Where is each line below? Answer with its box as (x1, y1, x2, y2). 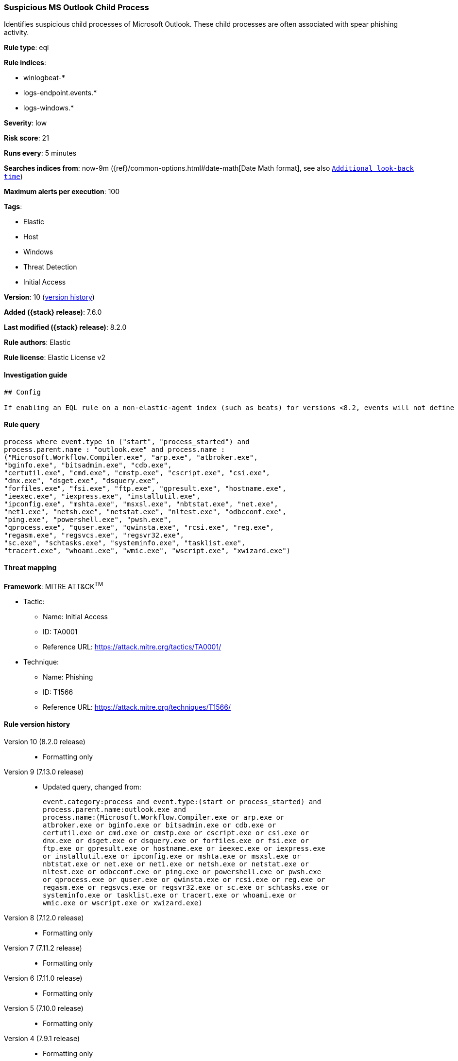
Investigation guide (4, 370, 68, 379)
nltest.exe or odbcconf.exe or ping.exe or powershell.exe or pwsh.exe (43, 867, 322, 876)
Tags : (4, 202, 22, 211)
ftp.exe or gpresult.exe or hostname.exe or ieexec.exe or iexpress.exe (43, 844, 325, 852)
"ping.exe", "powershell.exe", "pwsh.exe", (4, 515, 172, 523)
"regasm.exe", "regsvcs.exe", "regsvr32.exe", (4, 531, 184, 539)
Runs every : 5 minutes (4, 149, 77, 158)
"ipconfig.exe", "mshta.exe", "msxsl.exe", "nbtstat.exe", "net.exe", (4, 500, 278, 508)
